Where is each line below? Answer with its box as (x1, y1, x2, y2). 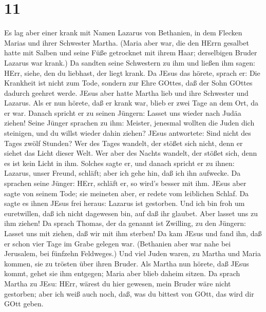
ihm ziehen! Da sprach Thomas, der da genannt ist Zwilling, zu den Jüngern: (4, 218, 246, 228)
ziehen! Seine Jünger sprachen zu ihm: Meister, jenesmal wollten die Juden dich (4, 117, 255, 128)
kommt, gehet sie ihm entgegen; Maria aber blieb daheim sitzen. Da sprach (4, 268, 240, 279)
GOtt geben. (4, 298, 44, 309)
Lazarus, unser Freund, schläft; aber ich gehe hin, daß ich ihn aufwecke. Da (4, 168, 241, 178)
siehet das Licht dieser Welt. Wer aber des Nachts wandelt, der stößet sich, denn (4, 148, 257, 158)
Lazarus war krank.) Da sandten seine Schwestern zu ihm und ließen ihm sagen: (4, 57, 255, 68)
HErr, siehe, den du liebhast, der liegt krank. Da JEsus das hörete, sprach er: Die (4, 67, 260, 78)
